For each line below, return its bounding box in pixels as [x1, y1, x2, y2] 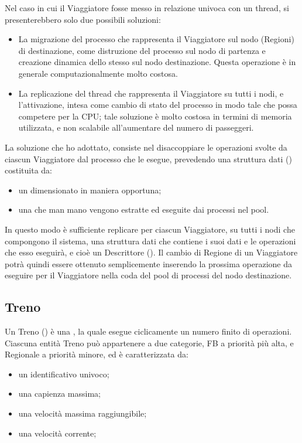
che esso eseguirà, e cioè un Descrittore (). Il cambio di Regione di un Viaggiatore [5, 246, 298, 258]
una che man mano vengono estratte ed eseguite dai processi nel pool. [18, 203, 269, 216]
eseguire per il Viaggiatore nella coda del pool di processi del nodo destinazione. [5, 269, 292, 281]
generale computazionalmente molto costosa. [18, 67, 178, 79]
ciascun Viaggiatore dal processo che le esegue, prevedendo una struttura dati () [5, 152, 292, 165]
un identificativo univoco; [18, 367, 109, 380]
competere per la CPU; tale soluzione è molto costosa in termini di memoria [18, 110, 292, 122]
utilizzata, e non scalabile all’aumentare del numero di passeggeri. [18, 121, 254, 134]
